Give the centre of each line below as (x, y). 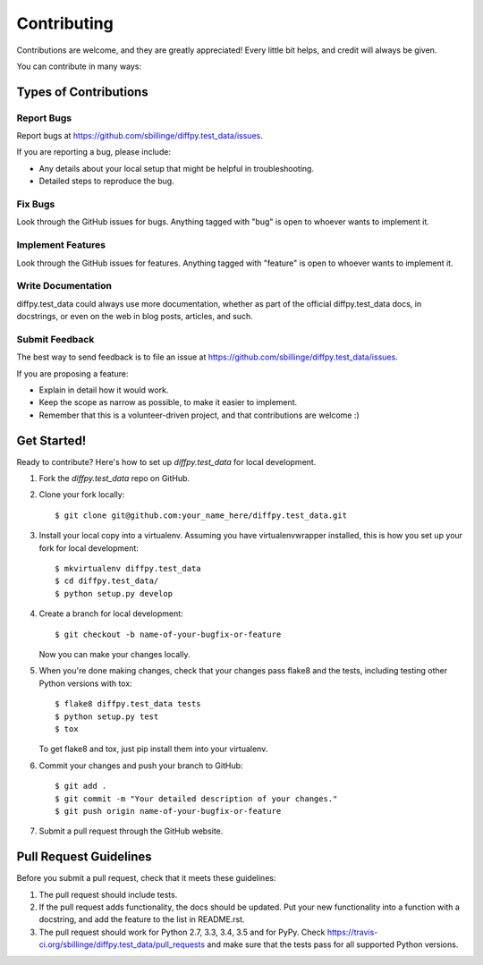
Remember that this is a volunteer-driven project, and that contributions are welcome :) (199, 415)
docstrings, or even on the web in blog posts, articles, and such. (135, 317)
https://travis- (352, 932)
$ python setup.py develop (114, 593)
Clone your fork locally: (82, 495)
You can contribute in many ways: (79, 66)
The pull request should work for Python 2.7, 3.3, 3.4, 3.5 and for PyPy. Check (182, 932)
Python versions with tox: (86, 683)
